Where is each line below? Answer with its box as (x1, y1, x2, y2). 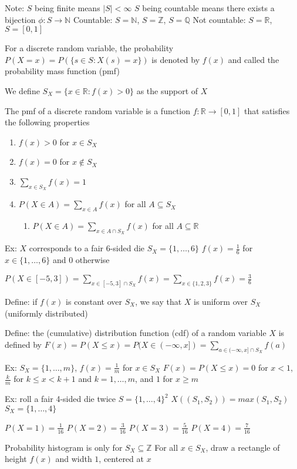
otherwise (75, 253, 110, 265)
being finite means (34, 2, 100, 14)
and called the (228, 53, 279, 65)
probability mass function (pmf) (5, 65, 120, 77)
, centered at (99, 453, 144, 465)
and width (55, 453, 92, 465)
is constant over (66, 295, 122, 307)
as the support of (136, 84, 198, 97)
